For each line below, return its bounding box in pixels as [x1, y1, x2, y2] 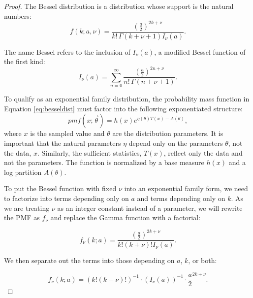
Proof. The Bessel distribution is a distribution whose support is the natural [4, 1, 234, 11]
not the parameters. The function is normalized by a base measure [4, 157, 204, 167]
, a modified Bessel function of [154, 46, 246, 57]
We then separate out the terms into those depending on [4, 255, 175, 265]
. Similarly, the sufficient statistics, [37, 147, 142, 158]
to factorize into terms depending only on [4, 193, 129, 203]
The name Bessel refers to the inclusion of [4, 46, 130, 57]
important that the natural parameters [4, 137, 121, 148]
